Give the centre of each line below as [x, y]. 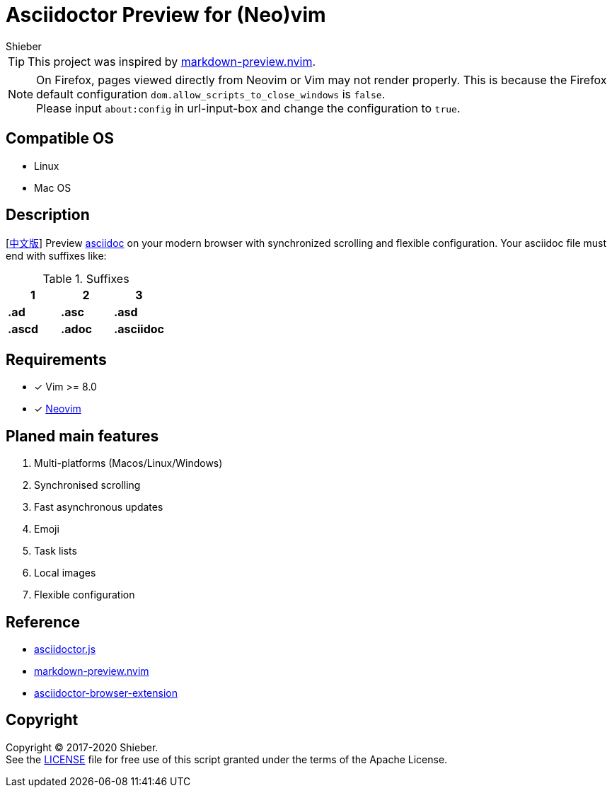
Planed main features [82, 436]
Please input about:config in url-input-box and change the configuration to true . [248, 108]
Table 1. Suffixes [86, 279]
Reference [43, 622]
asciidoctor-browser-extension [106, 693]
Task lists [56, 551]
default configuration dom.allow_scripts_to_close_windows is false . [211, 94]
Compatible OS [60, 139]
